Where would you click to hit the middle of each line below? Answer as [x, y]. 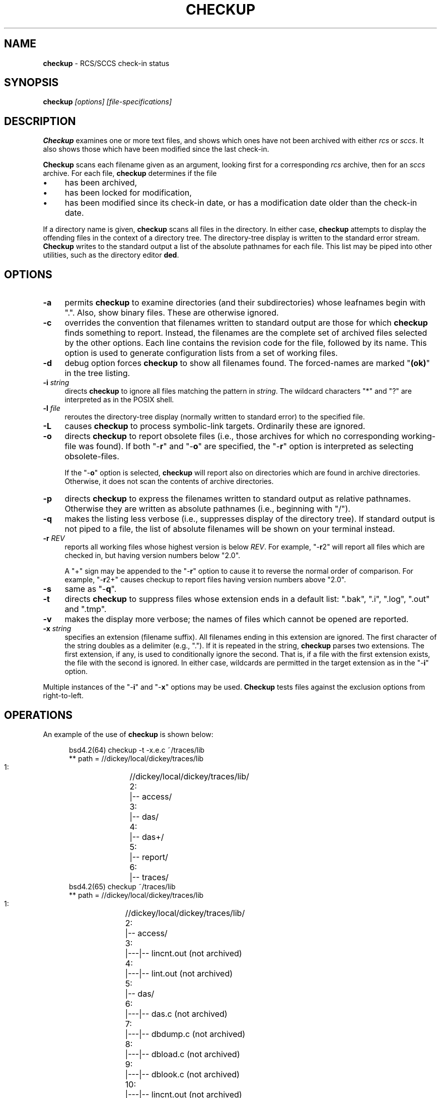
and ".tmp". [86, 609]
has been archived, [101, 183]
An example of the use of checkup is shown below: [128, 734]
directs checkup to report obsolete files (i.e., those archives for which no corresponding [232, 436]
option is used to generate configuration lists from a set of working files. [201, 353]
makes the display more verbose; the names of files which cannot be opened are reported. [237, 619]
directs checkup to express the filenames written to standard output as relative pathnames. [238, 499]
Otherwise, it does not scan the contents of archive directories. [169, 481]
